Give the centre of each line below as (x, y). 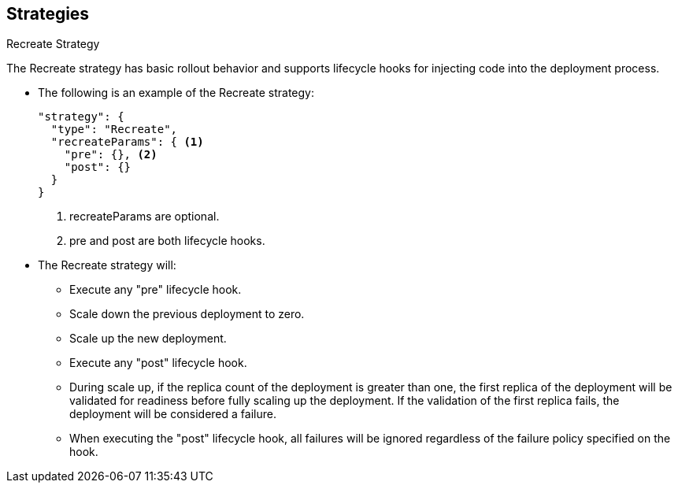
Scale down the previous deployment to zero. (187, 314)
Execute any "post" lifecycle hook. (158, 363)
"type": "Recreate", (114, 130)
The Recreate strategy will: (107, 265)
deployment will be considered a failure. (173, 414)
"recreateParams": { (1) (127, 142)
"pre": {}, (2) (111, 155)
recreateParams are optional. (144, 217)
